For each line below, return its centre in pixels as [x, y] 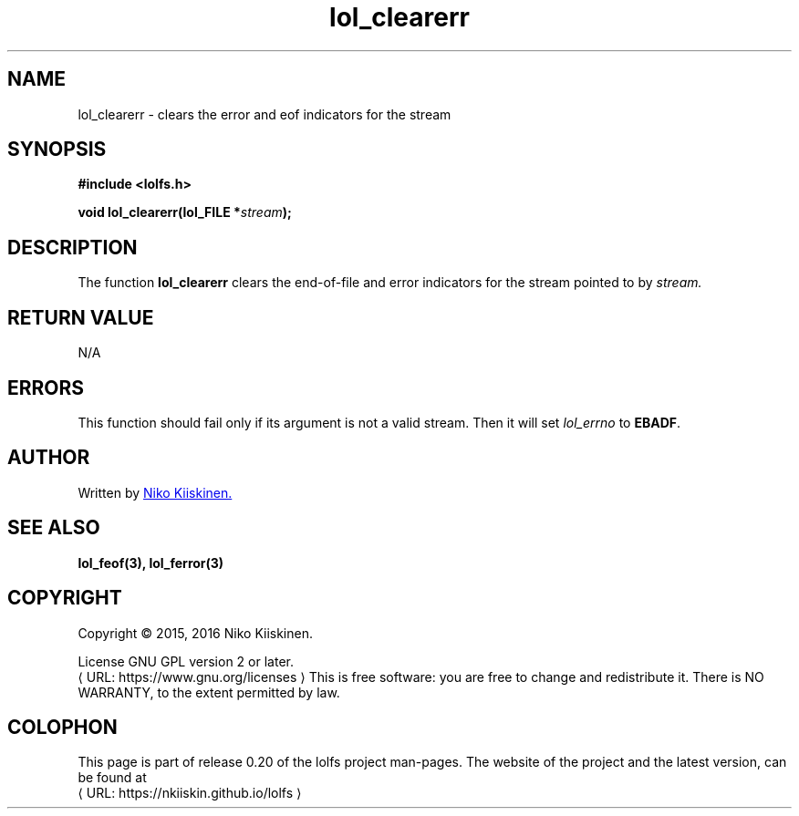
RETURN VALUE [81, 317]
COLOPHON [62, 727]
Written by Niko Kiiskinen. [155, 492]
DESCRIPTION [73, 247]
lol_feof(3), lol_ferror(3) [151, 563]
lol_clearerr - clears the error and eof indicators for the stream [265, 114]
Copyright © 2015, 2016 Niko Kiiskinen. [195, 633]
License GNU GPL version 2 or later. [186, 661]
